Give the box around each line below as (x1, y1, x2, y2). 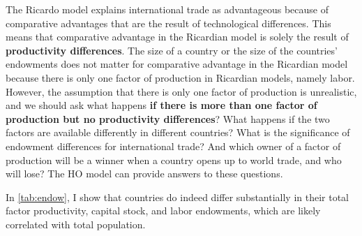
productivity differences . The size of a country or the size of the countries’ (6, 43, 338, 57)
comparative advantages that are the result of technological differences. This (6, 15, 331, 30)
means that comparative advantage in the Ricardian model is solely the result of (6, 29, 349, 44)
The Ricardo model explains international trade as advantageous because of (6, 2, 329, 16)
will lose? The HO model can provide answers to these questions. (6, 166, 283, 181)
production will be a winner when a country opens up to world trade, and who (6, 152, 342, 167)
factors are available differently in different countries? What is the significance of (6, 125, 350, 140)
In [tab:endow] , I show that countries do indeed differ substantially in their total (6, 189, 349, 204)
